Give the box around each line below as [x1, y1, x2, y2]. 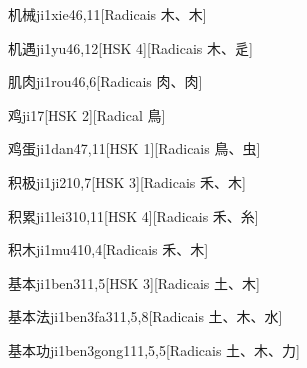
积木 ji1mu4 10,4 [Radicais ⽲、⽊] [8, 239, 209, 260]
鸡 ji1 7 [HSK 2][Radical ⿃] [8, 104, 166, 125]
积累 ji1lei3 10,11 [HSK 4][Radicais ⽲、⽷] [8, 205, 259, 226]
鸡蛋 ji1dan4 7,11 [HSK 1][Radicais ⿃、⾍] [8, 138, 261, 159]
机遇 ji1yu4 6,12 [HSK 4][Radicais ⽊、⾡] [8, 37, 253, 58]
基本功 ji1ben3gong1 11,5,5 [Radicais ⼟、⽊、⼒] [8, 339, 300, 360]
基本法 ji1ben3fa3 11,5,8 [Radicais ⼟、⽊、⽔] [8, 306, 283, 327]
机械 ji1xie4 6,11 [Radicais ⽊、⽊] [8, 4, 207, 24]
